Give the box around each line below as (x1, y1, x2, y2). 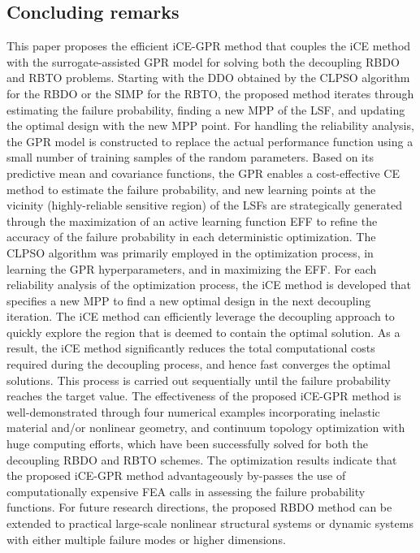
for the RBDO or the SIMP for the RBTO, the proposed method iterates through (6, 84, 414, 102)
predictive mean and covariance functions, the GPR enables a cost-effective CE (6, 164, 400, 181)
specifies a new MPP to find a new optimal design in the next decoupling (6, 292, 371, 309)
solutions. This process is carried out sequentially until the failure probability (6, 371, 391, 388)
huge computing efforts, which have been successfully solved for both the (6, 435, 368, 452)
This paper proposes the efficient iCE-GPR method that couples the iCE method (6, 37, 411, 54)
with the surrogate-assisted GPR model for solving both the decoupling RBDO (6, 53, 400, 70)
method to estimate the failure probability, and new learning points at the (6, 180, 376, 197)
